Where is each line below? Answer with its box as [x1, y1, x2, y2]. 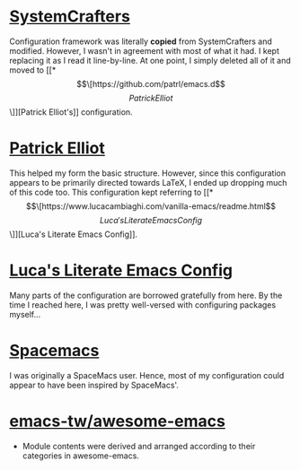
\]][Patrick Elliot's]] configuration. [9, 106, 133, 117]
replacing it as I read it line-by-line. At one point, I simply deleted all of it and [9, 55, 292, 65]
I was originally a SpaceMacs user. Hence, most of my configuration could [9, 370, 285, 380]
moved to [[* [9, 65, 57, 75]
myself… [9, 309, 41, 319]
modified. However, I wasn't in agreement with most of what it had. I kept [9, 45, 280, 56]
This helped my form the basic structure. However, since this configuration [9, 168, 286, 178]
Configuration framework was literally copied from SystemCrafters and [9, 36, 272, 47]
